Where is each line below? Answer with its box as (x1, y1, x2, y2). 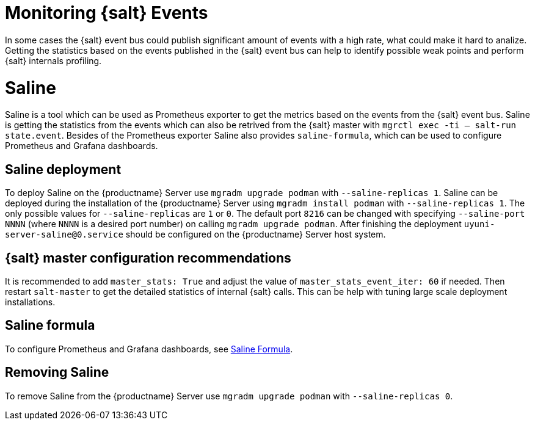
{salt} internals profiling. (5, 55, 102, 66)
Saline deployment (5, 161, 122, 177)
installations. (5, 296, 56, 307)
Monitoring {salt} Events (5, 2, 208, 23)
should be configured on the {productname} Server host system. (125, 229, 386, 240)
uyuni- (464, 219, 495, 230)
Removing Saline (5, 365, 109, 380)
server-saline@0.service (5, 230, 123, 240)
